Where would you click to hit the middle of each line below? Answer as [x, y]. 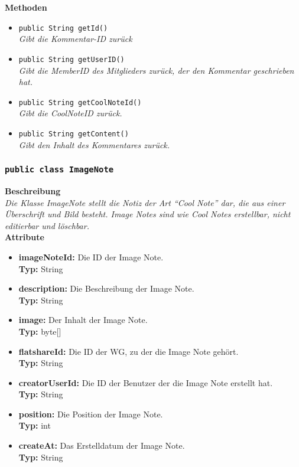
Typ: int [35, 425]
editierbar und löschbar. [47, 225]
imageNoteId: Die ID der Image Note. [91, 257]
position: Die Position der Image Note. [91, 414]
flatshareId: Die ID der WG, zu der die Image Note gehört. [129, 351]
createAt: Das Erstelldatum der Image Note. [102, 445]
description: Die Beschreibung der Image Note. [106, 288]
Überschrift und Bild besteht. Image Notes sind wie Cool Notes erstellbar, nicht [148, 214]
